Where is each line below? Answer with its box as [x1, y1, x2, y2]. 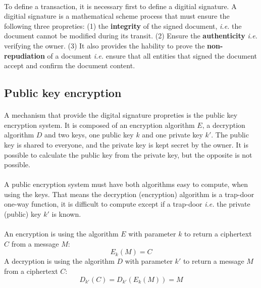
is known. [51, 209, 81, 219]
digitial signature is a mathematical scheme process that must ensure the [4, 11, 230, 21]
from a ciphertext [4, 266, 58, 276]
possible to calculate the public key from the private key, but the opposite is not [4, 149, 252, 160]
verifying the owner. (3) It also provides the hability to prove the [4, 40, 205, 51]
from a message [11, 238, 59, 249]
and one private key [142, 129, 203, 140]
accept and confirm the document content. [4, 60, 135, 71]
